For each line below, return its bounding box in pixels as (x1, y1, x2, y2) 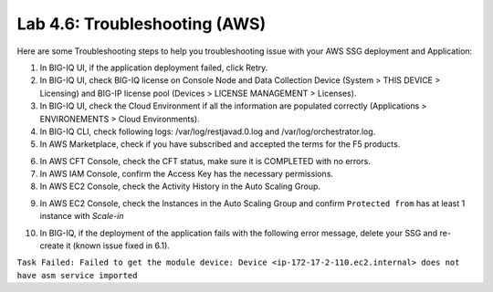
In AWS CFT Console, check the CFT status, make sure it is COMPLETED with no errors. (39, 155, 372, 166)
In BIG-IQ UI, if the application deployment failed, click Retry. (39, 62, 268, 73)
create (39, 240, 64, 251)
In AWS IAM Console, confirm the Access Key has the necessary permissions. (39, 169, 333, 180)
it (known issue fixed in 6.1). (65, 240, 171, 251)
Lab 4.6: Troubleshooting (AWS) (16, 14, 267, 34)
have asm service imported (16, 270, 138, 280)
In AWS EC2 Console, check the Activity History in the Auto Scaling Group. (39, 181, 321, 192)
